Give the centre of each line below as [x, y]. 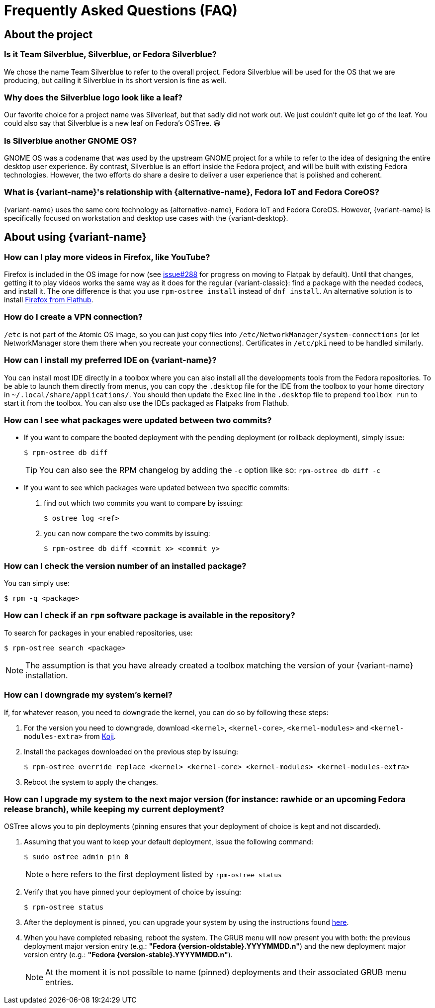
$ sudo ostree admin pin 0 [76, 857]
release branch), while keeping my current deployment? [114, 809]
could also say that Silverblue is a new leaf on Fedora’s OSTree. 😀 [112, 123]
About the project [48, 34]
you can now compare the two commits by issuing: [127, 534]
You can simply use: [37, 583]
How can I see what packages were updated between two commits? [138, 420]
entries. [59, 982]
